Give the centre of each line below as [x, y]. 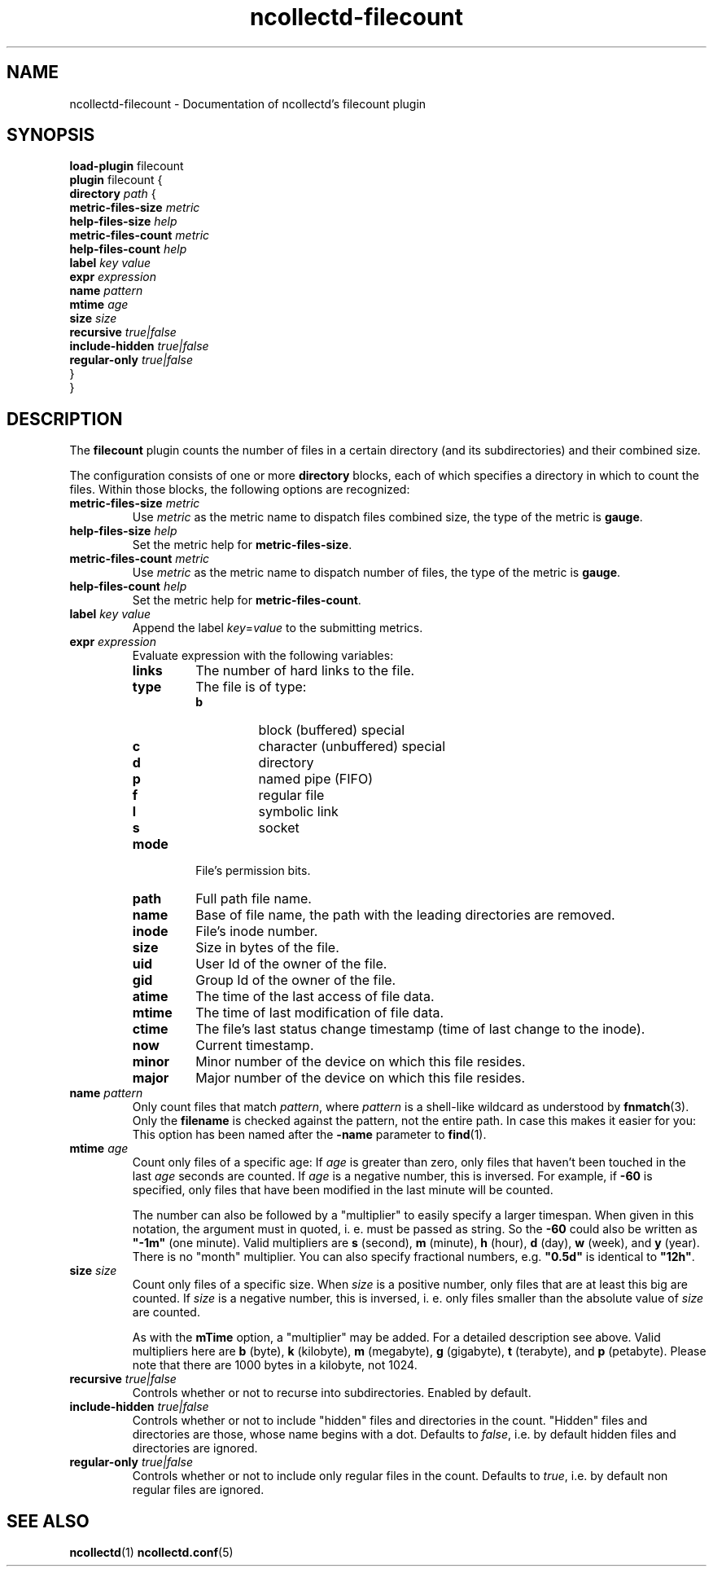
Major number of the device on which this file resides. [361, 1078]
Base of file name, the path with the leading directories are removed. [405, 915]
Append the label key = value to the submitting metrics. [278, 628]
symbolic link [298, 812]
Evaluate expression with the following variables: [263, 656]
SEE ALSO [48, 1521]
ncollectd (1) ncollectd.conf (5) [151, 1553]
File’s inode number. [257, 931]
